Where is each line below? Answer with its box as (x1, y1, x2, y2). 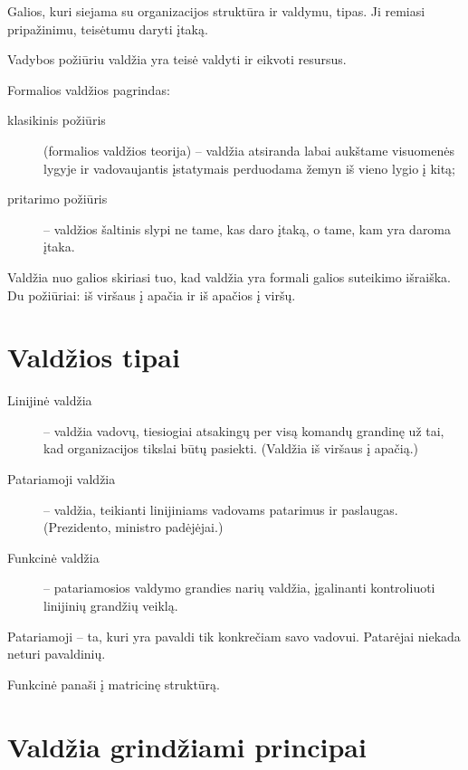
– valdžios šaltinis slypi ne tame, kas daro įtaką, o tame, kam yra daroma (43, 219, 452, 238)
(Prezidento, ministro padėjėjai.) (43, 518, 224, 537)
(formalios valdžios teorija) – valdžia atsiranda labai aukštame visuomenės (43, 140, 455, 159)
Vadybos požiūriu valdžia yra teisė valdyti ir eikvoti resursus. (7, 50, 347, 69)
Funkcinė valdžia (7, 547, 100, 566)
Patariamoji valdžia (7, 470, 116, 489)
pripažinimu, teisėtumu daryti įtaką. (7, 19, 208, 38)
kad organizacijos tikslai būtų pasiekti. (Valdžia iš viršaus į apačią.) (43, 439, 418, 458)
